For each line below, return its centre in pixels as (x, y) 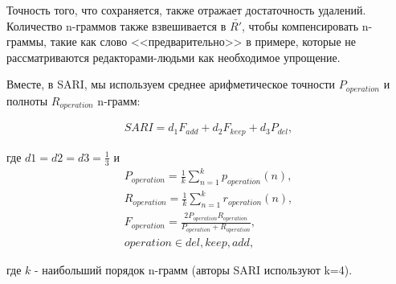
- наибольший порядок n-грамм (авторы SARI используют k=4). (194, 269)
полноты (27, 100)
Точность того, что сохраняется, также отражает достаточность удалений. (186, 10)
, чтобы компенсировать (300, 25)
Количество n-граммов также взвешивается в (116, 25)
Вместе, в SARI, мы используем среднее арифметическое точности (171, 84)
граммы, (27, 41)
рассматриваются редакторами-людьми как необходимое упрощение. (174, 57)
